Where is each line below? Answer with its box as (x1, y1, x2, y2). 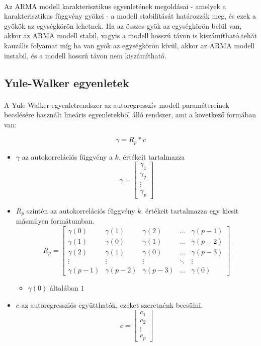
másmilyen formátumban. (16, 216, 95, 226)
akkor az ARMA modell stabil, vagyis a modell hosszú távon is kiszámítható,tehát (4, 30, 257, 41)
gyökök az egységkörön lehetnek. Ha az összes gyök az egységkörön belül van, (4, 20, 242, 31)
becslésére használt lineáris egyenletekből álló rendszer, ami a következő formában (4, 109, 256, 120)
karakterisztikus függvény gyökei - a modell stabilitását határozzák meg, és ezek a (4, 11, 256, 21)
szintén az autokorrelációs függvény (26, 205, 135, 216)
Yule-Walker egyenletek (4, 75, 129, 90)
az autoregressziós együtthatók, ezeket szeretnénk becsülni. (21, 299, 203, 310)
